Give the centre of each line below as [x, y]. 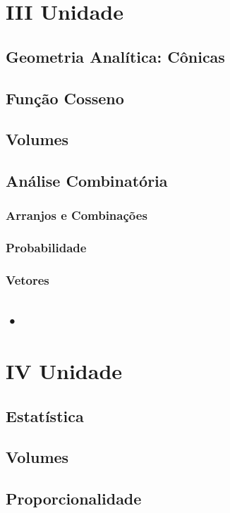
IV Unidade [64, 371]
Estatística [45, 415]
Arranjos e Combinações [77, 215]
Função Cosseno [65, 98]
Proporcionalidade [74, 499]
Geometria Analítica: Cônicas [115, 56]
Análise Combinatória [87, 181]
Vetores [28, 280]
